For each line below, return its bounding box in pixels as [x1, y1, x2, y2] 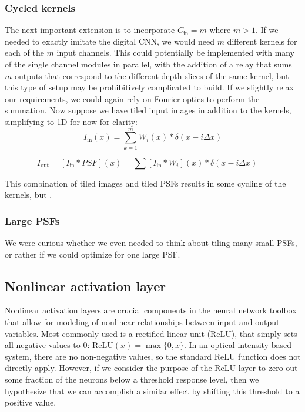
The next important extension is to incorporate [5, 23, 175, 36]
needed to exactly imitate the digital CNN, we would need [5, 35, 214, 47]
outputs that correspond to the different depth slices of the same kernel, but [14, 69, 289, 82]
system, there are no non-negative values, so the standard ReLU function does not [5, 350, 301, 362]
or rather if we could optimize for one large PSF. [5, 248, 180, 260]
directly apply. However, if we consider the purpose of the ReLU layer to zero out [5, 362, 298, 374]
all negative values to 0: [5, 339, 90, 351]
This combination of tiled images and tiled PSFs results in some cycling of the [5, 177, 286, 189]
